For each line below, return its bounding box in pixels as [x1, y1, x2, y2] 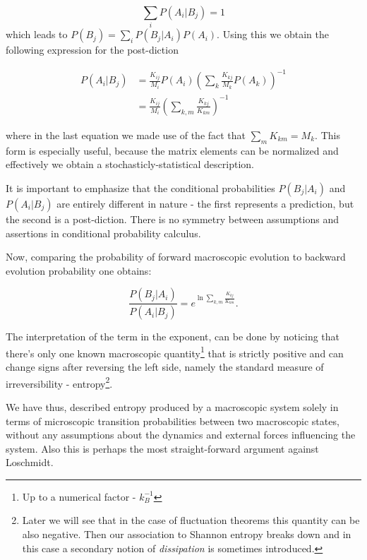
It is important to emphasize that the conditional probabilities [6, 180, 275, 195]
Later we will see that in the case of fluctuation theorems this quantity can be [22, 513, 360, 528]
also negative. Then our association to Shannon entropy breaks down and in [22, 527, 351, 542]
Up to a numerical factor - [22, 489, 136, 504]
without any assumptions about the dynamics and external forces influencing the [6, 427, 356, 442]
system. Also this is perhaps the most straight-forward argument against [6, 441, 319, 455]
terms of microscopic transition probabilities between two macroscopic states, [6, 413, 339, 428]
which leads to [6, 27, 68, 42]
